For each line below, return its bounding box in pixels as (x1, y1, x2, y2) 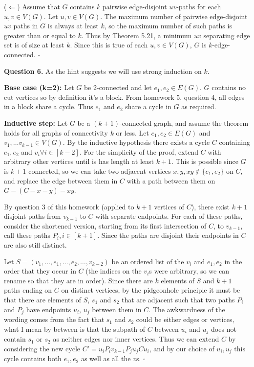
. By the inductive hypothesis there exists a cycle (63, 137, 210, 147)
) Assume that (17, 1, 60, 11)
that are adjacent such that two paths (121, 295, 235, 305)
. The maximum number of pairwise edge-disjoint (100, 11, 248, 21)
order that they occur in (4, 266, 76, 276)
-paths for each (176, 1, 221, 11)
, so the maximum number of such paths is (104, 21, 232, 31)
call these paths (4, 230, 51, 240)
